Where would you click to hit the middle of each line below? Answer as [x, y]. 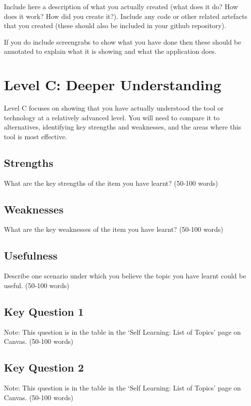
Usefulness [31, 255]
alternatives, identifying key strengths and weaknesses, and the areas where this [123, 127]
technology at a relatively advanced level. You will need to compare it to [112, 117]
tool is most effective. [36, 136]
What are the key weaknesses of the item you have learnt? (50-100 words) [114, 229]
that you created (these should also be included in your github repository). [115, 25]
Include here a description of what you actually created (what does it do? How [121, 6]
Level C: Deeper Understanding [113, 85]
